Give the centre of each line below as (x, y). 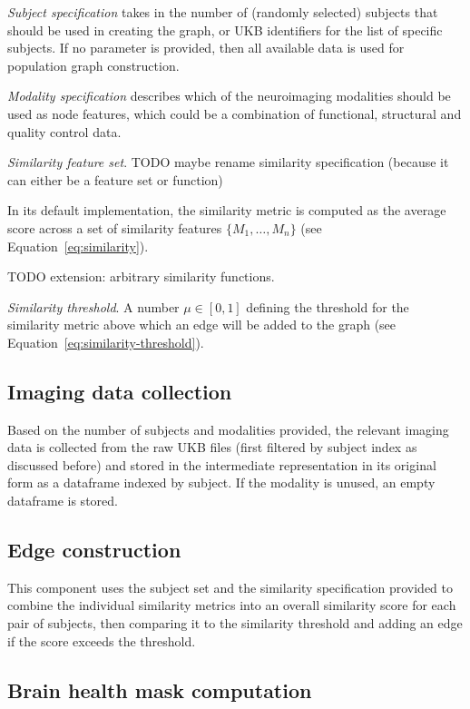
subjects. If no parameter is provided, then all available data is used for (206, 48)
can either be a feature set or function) (115, 179)
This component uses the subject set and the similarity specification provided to (230, 587)
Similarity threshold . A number (93, 306)
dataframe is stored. (63, 501)
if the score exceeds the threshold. (102, 640)
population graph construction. (93, 65)
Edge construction (94, 550)
